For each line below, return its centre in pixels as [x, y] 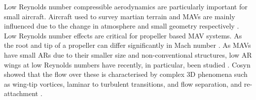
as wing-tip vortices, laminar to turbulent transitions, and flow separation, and [123, 83]
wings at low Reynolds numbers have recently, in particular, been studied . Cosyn [127, 64]
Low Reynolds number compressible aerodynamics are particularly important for [126, 6]
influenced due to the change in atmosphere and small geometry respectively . [122, 26]
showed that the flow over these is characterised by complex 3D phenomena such [126, 74]
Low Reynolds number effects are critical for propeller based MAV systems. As [123, 35]
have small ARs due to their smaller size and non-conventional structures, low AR [128, 54]
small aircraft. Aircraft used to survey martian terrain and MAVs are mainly [120, 16]
